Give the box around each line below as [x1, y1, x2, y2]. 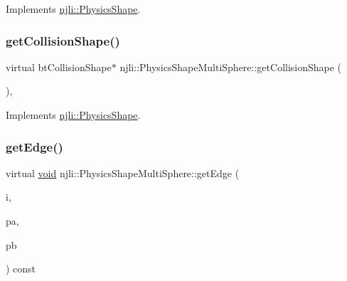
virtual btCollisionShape [6, 59, 112, 74]
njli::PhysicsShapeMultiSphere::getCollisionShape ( [119, 59, 342, 74]
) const [6, 261, 36, 276]
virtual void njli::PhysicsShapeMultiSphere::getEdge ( [6, 165, 240, 180]
